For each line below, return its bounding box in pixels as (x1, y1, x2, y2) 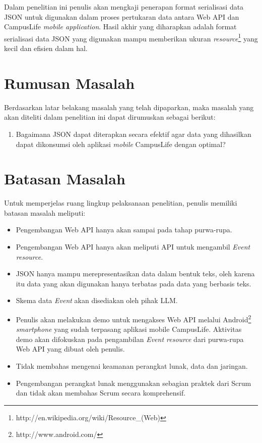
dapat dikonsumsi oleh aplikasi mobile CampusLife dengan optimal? (16, 138, 226, 149)
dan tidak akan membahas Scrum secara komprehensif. (16, 387, 186, 398)
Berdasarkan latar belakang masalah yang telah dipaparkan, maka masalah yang (4, 102, 254, 112)
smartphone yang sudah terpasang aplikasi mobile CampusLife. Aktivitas (16, 324, 242, 334)
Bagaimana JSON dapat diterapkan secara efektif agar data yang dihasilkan (16, 128, 251, 139)
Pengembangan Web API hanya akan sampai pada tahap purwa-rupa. (16, 224, 232, 235)
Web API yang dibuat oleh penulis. (16, 343, 125, 354)
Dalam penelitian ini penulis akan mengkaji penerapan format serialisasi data (4, 2, 244, 12)
